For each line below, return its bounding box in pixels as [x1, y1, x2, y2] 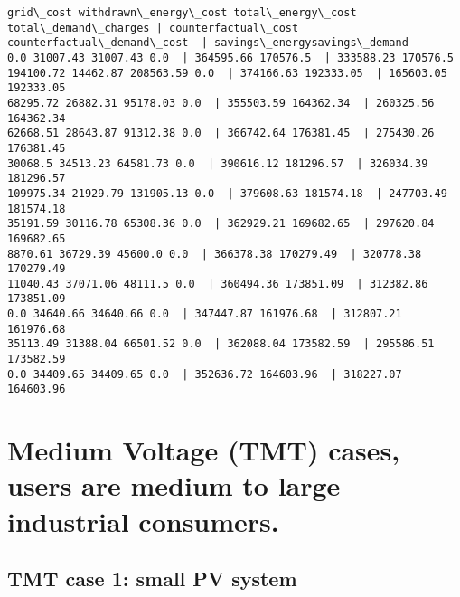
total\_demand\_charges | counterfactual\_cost [7, 21, 299, 34]
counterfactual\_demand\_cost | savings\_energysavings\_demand [7, 36, 408, 50]
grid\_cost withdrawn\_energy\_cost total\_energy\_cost [7, 6, 357, 19]
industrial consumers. [7, 502, 279, 539]
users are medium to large [7, 467, 341, 504]
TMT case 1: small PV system [7, 564, 297, 592]
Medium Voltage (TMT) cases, [7, 431, 400, 469]
